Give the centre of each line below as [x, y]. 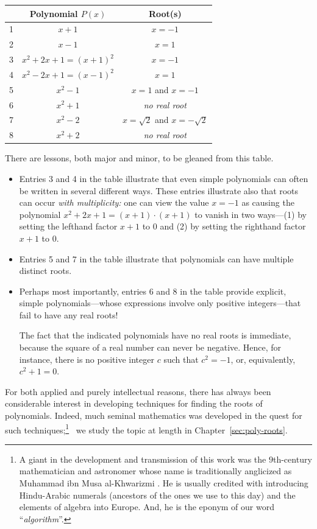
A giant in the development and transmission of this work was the [143, 459]
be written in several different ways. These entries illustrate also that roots [159, 190]
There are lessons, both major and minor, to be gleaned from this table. [139, 158]
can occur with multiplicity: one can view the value [114, 202]
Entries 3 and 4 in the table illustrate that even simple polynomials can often [164, 178]
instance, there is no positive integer [87, 359]
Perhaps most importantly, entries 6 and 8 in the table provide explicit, [153, 291]
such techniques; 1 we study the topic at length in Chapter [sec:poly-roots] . [146, 429]
